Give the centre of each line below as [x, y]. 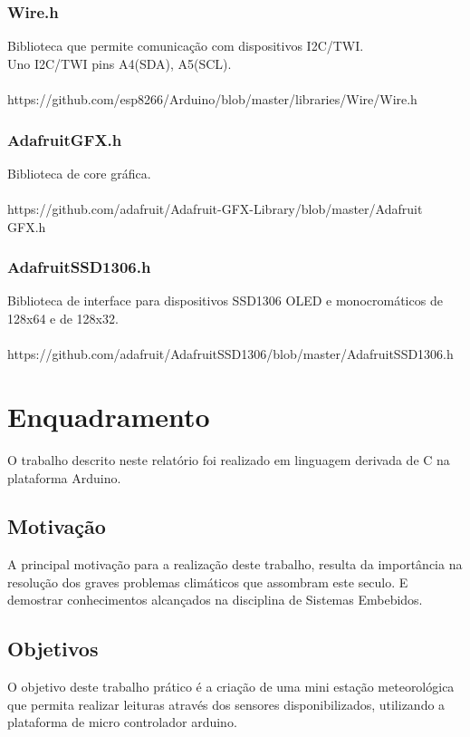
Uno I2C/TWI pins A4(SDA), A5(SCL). [120, 63]
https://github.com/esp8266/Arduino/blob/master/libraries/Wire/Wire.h [212, 99]
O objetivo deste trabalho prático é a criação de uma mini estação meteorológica [231, 687]
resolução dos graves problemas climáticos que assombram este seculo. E [208, 582]
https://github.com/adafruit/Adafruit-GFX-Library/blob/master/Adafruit [215, 208]
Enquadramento [109, 416]
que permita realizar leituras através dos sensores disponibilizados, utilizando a [226, 704]
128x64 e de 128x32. [63, 318]
